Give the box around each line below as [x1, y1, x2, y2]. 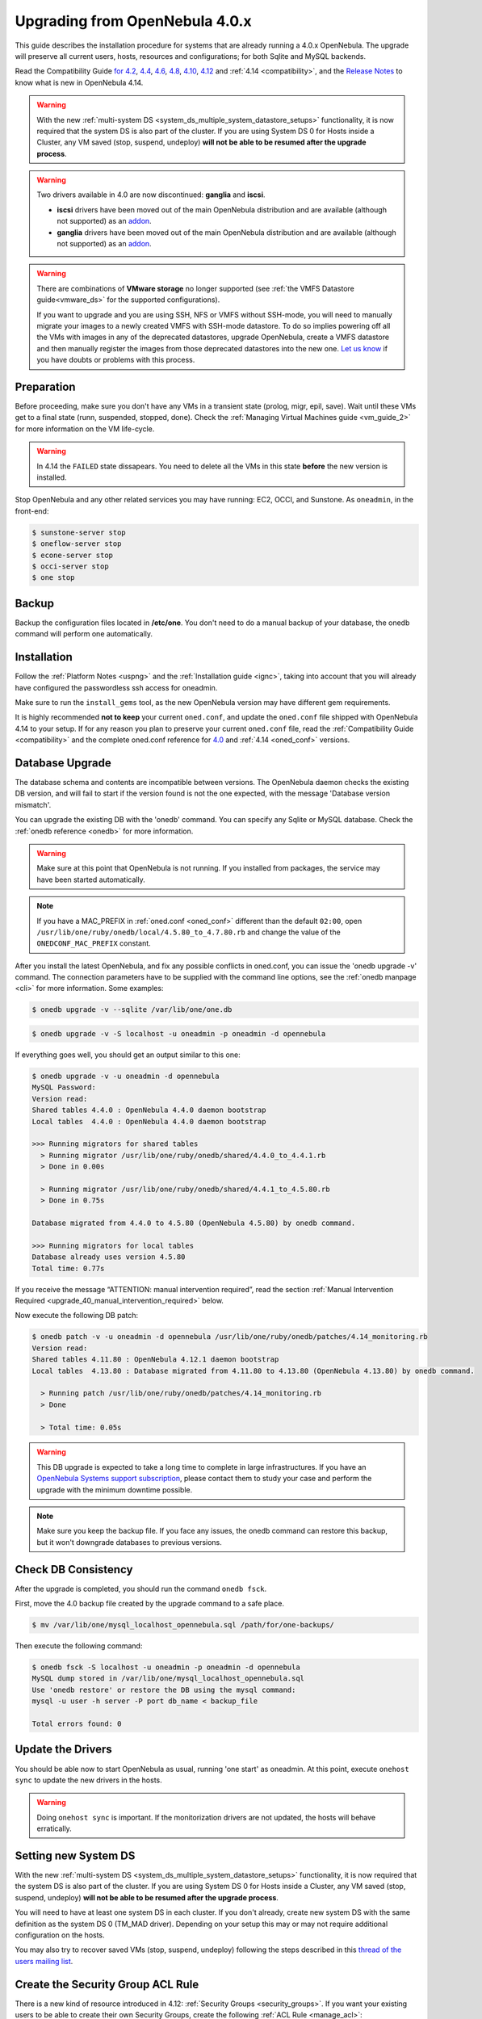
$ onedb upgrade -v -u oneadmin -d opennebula [31, 1071, 220, 1081]
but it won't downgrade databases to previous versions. [36, 1537, 222, 1547]
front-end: [15, 506, 49, 516]
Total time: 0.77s [31, 1264, 105, 1273]
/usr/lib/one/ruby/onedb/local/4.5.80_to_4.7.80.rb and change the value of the [36, 927, 341, 937]
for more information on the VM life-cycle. [15, 424, 155, 434]
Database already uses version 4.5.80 [31, 1253, 186, 1261]
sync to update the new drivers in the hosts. [15, 1775, 163, 1785]
